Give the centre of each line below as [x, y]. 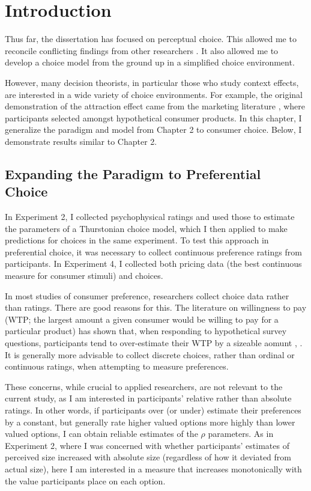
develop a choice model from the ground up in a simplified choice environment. [150, 62]
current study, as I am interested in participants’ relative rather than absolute [148, 398]
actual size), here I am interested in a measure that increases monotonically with [153, 468]
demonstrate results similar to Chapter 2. [81, 141]
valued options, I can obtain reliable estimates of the [101, 434]
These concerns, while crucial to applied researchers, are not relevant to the [144, 386]
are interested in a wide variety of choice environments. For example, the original [154, 94]
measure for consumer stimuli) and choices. [84, 276]
